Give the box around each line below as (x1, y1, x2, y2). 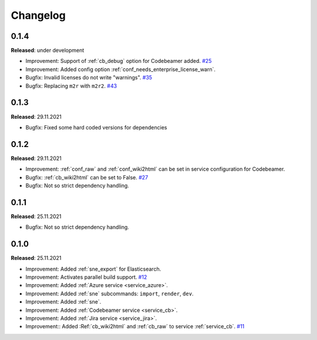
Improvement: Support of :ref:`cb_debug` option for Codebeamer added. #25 (25, 58, 212, 65)
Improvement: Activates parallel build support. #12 (25, 274, 147, 281)
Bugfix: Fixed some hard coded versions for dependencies (25, 124, 167, 131)
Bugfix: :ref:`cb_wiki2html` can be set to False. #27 (25, 174, 149, 181)
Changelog (11, 9, 66, 22)
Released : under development (11, 47, 85, 54)
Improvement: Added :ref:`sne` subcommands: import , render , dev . (25, 290, 194, 297)
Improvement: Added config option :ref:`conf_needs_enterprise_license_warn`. (25, 65, 216, 73)
